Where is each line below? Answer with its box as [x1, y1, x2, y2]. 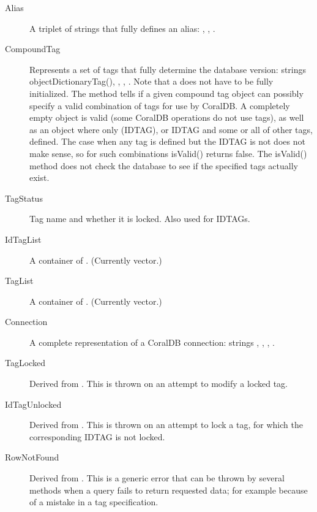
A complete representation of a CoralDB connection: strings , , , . [29, 335, 275, 348]
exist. [29, 171, 50, 184]
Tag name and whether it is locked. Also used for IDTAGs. [29, 212, 250, 225]
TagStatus [5, 191, 43, 204]
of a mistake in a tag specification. [29, 495, 158, 508]
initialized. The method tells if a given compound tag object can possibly [29, 86, 304, 99]
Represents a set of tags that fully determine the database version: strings [29, 63, 307, 75]
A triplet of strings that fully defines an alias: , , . [29, 21, 215, 34]
